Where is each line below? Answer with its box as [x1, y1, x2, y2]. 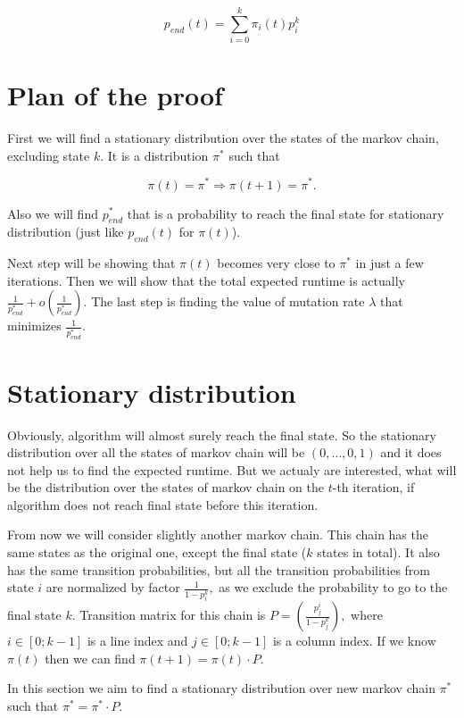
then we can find [45, 648, 136, 667]
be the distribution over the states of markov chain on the [7, 478, 325, 497]
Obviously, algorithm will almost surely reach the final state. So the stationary [7, 425, 436, 444]
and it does [380, 443, 442, 462]
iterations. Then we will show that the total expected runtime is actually [7, 271, 405, 289]
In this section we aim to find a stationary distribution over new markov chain [7, 679, 435, 697]
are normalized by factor [46, 578, 180, 597]
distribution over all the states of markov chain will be [7, 443, 305, 462]
